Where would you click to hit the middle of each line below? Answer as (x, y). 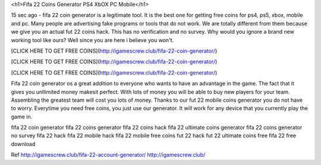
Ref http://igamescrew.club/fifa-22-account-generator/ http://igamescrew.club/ (108, 155)
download (23, 144)
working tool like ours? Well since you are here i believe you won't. (92, 40)
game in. (22, 117)
